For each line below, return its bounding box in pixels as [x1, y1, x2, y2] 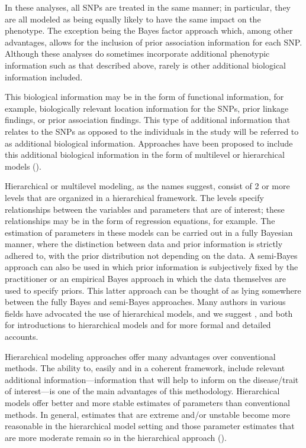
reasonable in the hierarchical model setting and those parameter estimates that [5, 420, 295, 432]
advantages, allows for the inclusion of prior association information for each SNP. [5, 35, 302, 48]
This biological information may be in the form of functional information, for [5, 90, 284, 103]
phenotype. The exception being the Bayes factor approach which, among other [5, 24, 293, 37]
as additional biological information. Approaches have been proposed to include [5, 137, 293, 149]
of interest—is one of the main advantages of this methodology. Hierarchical [5, 385, 280, 397]
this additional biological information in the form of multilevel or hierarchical [5, 148, 285, 161]
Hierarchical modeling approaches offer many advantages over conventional [5, 350, 276, 362]
